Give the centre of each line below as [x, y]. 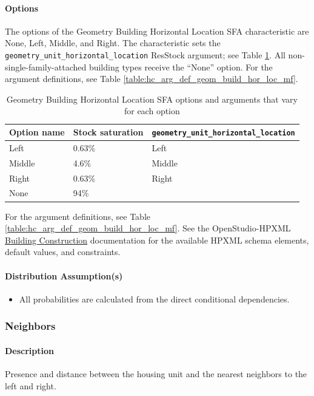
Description [30, 350]
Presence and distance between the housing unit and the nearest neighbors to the [156, 373]
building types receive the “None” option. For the [181, 67]
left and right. [31, 385]
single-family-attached [46, 67]
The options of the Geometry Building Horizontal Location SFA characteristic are [157, 31]
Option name [37, 132]
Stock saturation [108, 132]
